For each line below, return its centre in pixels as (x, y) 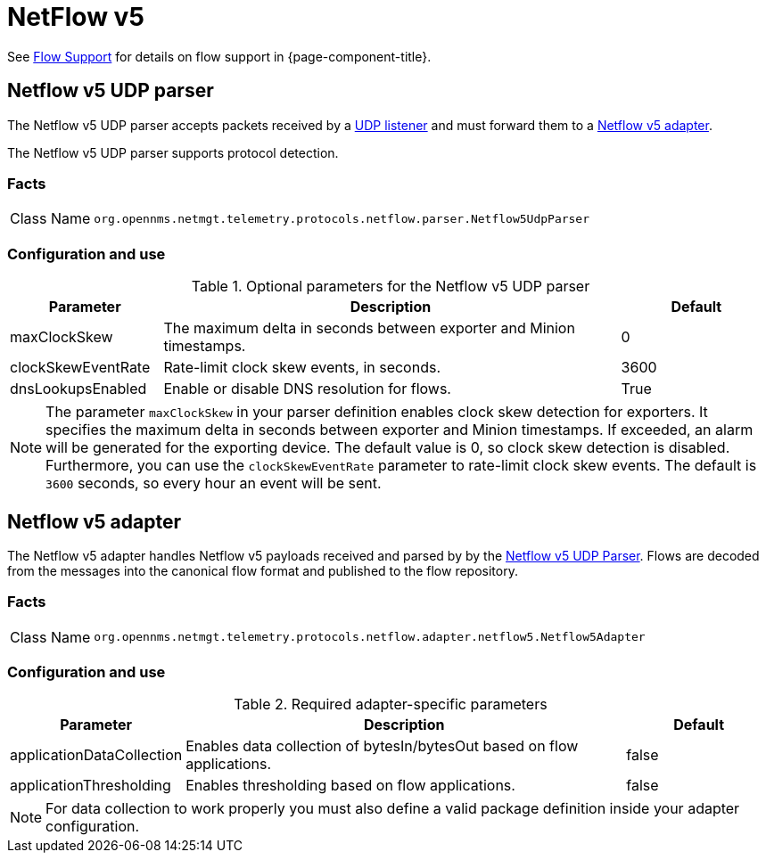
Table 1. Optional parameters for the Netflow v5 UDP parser (391, 287)
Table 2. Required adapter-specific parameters (391, 704)
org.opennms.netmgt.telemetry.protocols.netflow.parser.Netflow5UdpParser (342, 218)
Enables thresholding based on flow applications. (350, 786)
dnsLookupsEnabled (78, 389)
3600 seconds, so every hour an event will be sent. (214, 483)
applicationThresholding (91, 786)
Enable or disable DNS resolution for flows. (307, 389)
